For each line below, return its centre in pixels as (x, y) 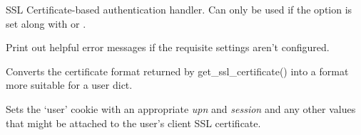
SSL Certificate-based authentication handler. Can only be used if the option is (179, 9)
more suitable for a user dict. (69, 85)
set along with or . (46, 23)
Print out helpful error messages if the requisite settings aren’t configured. (168, 47)
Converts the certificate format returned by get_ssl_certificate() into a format (177, 71)
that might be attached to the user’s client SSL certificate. (133, 123)
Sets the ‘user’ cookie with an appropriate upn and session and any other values (181, 108)
